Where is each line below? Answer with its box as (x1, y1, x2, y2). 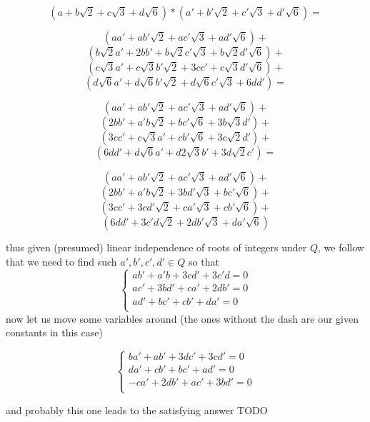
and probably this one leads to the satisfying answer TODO (6, 402, 268, 417)
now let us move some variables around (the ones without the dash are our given (6, 311, 359, 326)
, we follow (318, 240, 364, 254)
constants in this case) (6, 325, 104, 340)
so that (189, 253, 219, 268)
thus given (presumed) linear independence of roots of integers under (6, 240, 307, 254)
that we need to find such (6, 253, 117, 268)
